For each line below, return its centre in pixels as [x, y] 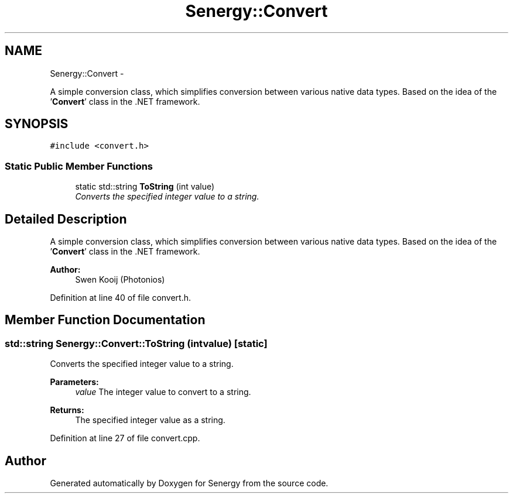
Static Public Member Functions [79, 166]
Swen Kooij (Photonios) [120, 280]
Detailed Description [66, 219]
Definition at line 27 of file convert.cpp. [125, 438]
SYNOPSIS [37, 124]
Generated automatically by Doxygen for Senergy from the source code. [189, 483]
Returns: [67, 410]
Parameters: [74, 382]
